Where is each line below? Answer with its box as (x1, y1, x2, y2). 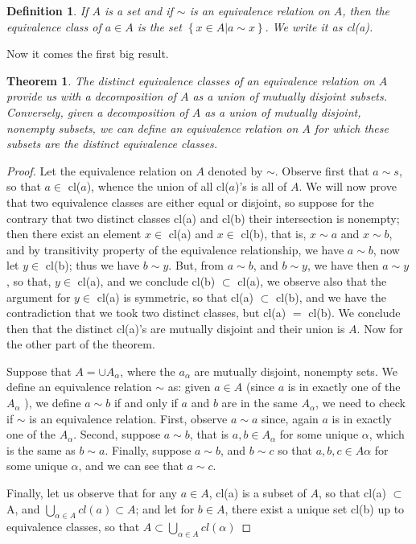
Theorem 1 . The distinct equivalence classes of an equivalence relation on (6, 72, 375, 89)
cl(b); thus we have (45, 257, 140, 274)
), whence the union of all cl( (86, 178, 229, 195)
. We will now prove (299, 178, 397, 195)
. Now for (356, 319, 403, 336)
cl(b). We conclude (308, 304, 401, 321)
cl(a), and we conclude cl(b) (77, 272, 216, 289)
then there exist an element (6, 225, 142, 242)
